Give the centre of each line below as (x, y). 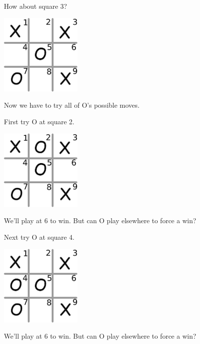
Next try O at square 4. (39, 237)
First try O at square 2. (39, 121)
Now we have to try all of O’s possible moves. (72, 105)
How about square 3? (36, 6)
